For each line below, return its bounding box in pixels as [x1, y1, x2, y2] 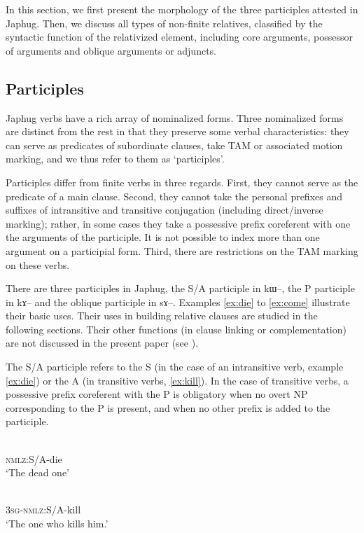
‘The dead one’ [6, 465, 69, 480]
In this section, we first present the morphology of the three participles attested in [6, 2, 358, 16]
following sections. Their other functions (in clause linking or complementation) [6, 321, 346, 336]
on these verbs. [6, 257, 70, 272]
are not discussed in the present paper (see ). [6, 335, 199, 350]
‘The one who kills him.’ [6, 516, 108, 531]
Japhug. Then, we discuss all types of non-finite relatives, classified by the [6, 15, 323, 30]
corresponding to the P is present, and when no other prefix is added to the [6, 400, 330, 415]
